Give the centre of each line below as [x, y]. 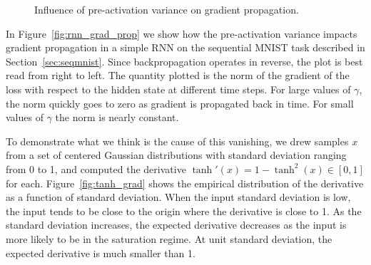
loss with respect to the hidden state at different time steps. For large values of [178, 89]
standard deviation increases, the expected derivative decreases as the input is [176, 225]
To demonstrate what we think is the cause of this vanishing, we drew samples [177, 141]
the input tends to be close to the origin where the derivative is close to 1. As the [184, 211]
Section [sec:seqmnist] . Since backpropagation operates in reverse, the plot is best [184, 61]
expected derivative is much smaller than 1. [101, 253]
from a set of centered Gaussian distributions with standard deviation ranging [176, 155]
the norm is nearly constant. [117, 117]
